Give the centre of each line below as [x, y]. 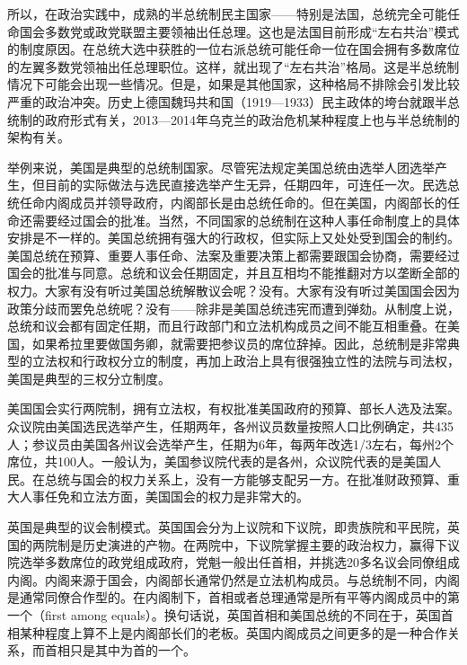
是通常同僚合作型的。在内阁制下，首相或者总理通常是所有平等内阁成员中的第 [233, 597]
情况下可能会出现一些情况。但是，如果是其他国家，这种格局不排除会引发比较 [233, 84]
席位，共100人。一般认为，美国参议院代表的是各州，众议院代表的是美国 [218, 461]
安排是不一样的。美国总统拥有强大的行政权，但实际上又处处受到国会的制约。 [233, 238]
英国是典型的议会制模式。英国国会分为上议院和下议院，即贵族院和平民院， [227, 527]
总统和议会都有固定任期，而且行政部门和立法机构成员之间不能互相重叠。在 [227, 326]
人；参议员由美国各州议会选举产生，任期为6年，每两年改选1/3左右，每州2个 [230, 443]
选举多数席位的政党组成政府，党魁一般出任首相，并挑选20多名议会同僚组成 [239, 562]
